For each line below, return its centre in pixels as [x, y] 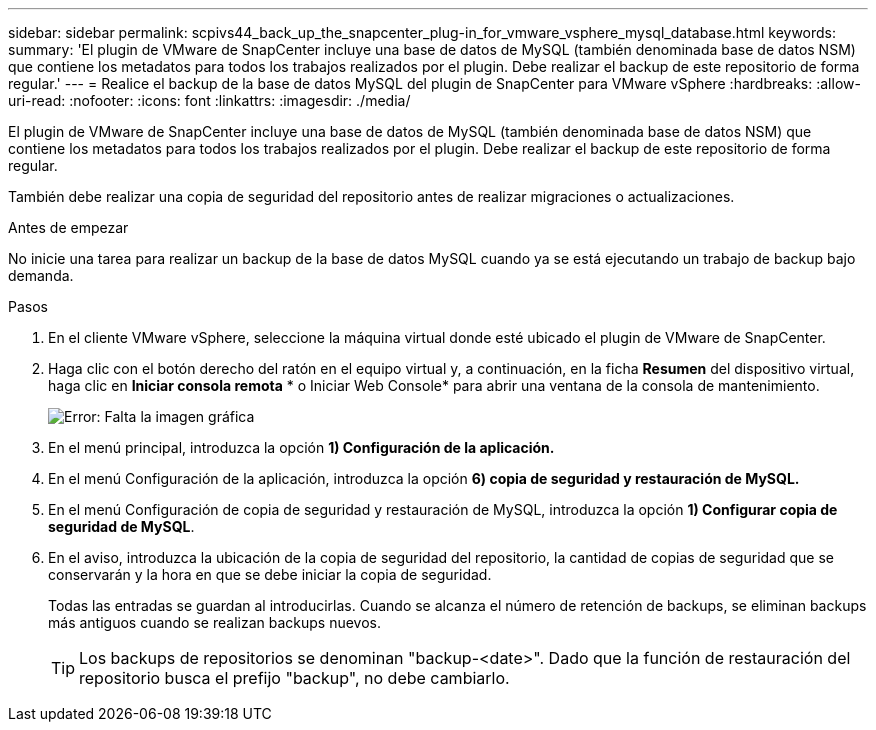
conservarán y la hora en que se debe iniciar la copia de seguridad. [270, 574]
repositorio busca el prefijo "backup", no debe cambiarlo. [294, 678]
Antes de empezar [68, 227]
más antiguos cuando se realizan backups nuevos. [215, 622]
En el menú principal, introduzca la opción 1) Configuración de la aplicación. [301, 447]
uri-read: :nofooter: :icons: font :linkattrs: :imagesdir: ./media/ [209, 100]
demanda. [41, 275]
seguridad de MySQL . [121, 526]
